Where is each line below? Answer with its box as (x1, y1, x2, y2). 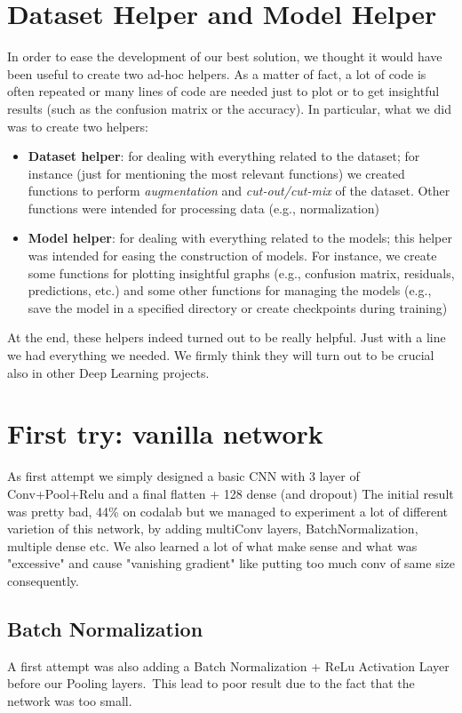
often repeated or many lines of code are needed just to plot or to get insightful (7, 82, 440, 100)
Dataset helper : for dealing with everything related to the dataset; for (28, 147, 420, 165)
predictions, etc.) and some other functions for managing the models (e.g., (28, 281, 432, 300)
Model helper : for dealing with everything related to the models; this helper (28, 228, 452, 247)
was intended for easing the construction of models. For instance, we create (28, 246, 437, 265)
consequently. (7, 571, 79, 589)
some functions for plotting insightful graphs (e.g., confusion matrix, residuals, (28, 263, 455, 282)
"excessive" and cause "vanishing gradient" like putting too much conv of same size (7, 554, 455, 573)
